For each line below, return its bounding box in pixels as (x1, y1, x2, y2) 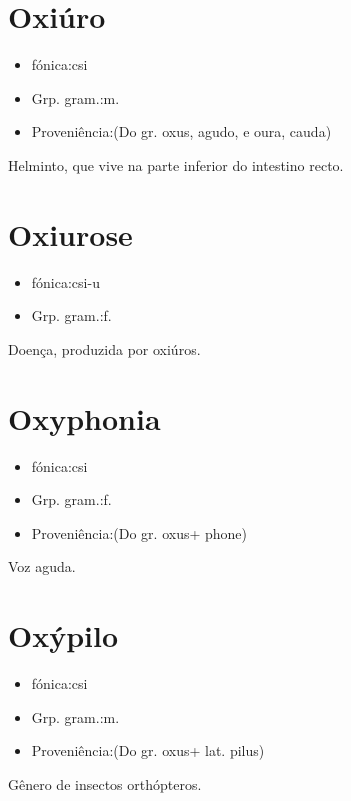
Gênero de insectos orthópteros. (8, 773, 202, 794)
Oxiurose (8, 213, 133, 254)
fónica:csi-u (31, 271, 100, 292)
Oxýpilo (8, 615, 119, 656)
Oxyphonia (8, 397, 161, 438)
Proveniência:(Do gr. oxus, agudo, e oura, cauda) (31, 121, 332, 142)
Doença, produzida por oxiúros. (8, 338, 201, 359)
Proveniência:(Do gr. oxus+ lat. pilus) (31, 740, 265, 761)
